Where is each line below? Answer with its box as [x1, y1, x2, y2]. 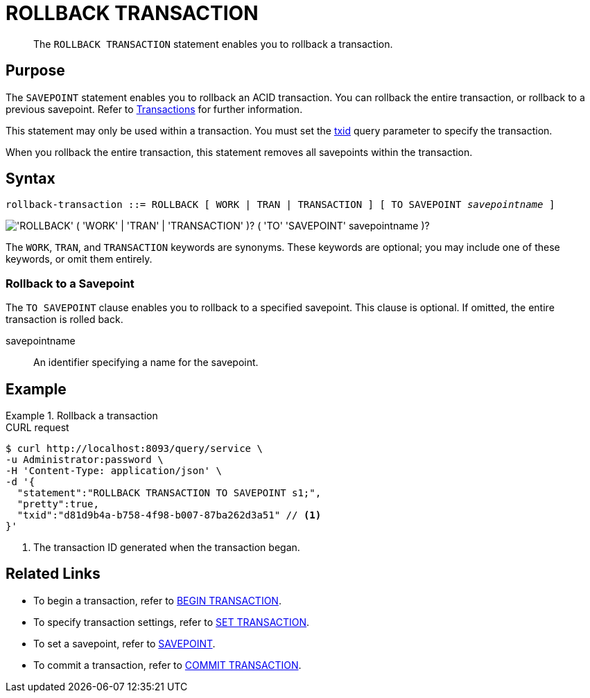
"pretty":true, [17, 498, 99, 510]
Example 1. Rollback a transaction [6, 410, 158, 422]
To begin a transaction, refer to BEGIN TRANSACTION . [33, 594, 281, 607]
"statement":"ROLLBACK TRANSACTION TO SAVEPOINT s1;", [17, 487, 322, 499]
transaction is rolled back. [6, 313, 123, 326]
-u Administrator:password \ [6, 454, 164, 466]
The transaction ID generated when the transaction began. [33, 541, 300, 554]
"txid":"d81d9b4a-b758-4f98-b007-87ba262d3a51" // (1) [17, 509, 322, 521]
